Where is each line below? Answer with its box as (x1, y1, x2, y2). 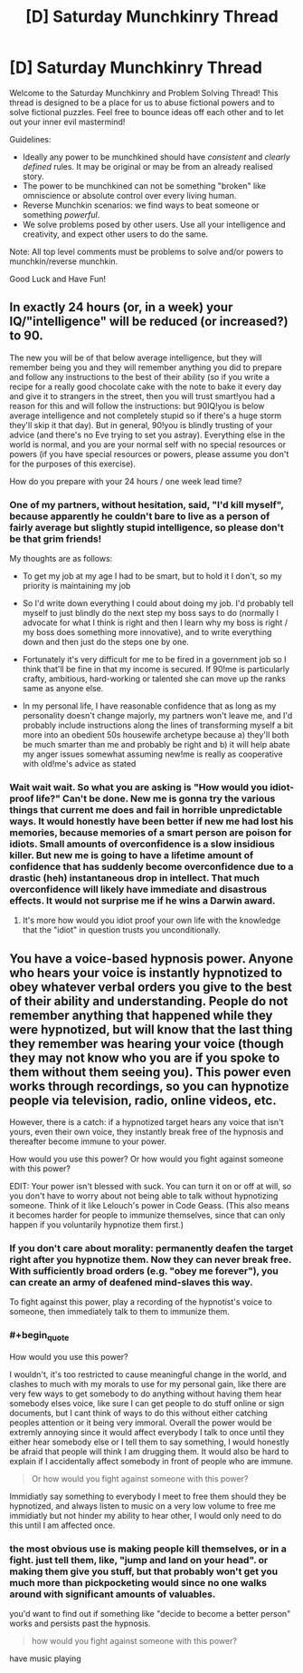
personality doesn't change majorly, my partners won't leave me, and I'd (22, 710, 293, 721)
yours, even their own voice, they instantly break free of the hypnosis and (9, 1127, 284, 1138)
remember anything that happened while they (9, 1007, 273, 1022)
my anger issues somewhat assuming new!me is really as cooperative (22, 748, 283, 759)
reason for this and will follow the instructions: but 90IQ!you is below (9, 400, 265, 411)
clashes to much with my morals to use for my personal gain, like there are (9, 1379, 287, 1390)
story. (22, 171, 44, 181)
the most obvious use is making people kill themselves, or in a (9, 1542, 287, 1555)
